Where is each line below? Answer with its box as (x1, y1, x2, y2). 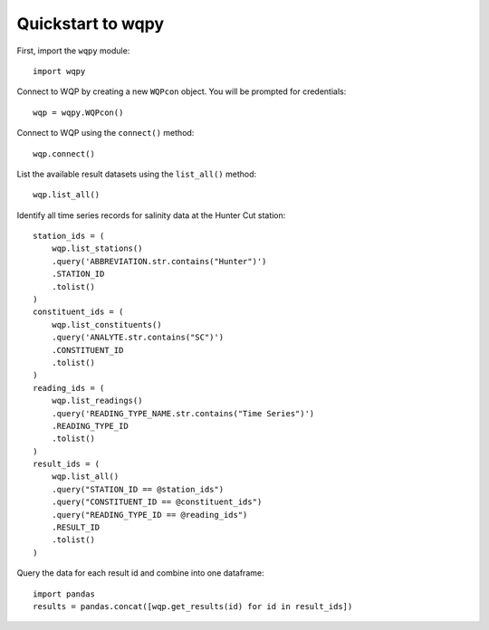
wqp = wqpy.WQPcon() (33, 107, 124, 118)
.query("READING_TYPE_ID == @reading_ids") (51, 510, 248, 520)
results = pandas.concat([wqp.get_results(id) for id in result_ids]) (33, 602, 353, 611)
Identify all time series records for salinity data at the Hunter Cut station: (16, 209, 286, 221)
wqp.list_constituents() (51, 320, 162, 329)
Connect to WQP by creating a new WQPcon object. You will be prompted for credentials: (16, 86, 347, 97)
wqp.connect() (33, 148, 95, 158)
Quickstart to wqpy (16, 14, 165, 33)
